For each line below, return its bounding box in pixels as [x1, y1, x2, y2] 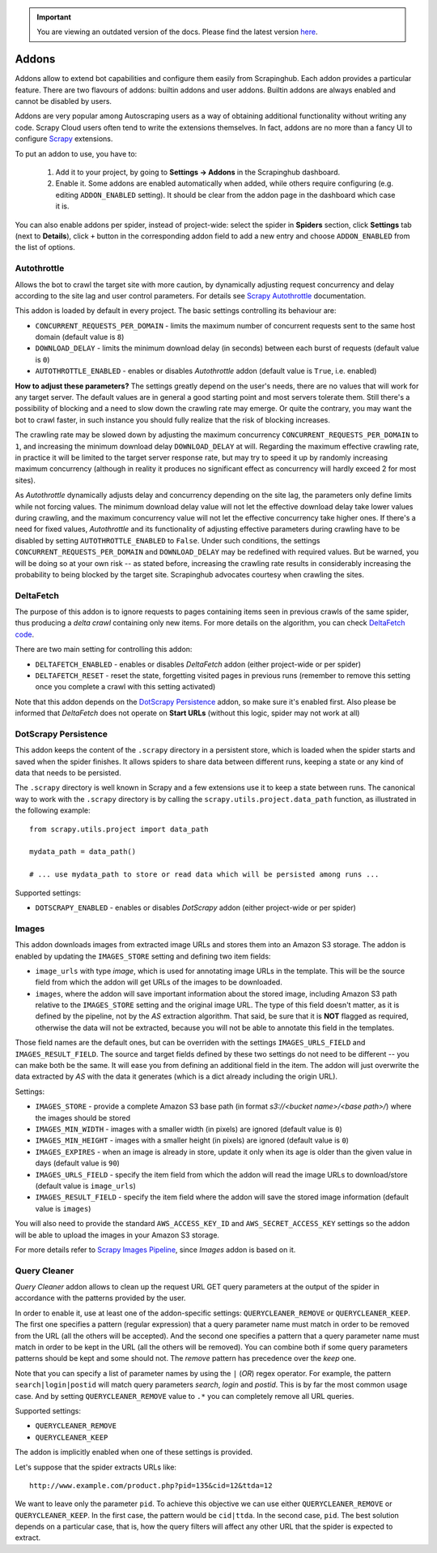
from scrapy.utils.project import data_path [29, 824, 210, 834]
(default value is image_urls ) [35, 1181, 137, 1190]
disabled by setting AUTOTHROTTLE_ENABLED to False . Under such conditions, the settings [15, 535, 320, 545]
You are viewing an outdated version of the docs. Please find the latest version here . [36, 27, 318, 36]
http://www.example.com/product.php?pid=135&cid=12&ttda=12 [29, 1481, 273, 1490]
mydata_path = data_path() [29, 847, 137, 856]
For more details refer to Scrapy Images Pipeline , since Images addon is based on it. [15, 1245, 296, 1255]
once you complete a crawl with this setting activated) [35, 682, 216, 692]
